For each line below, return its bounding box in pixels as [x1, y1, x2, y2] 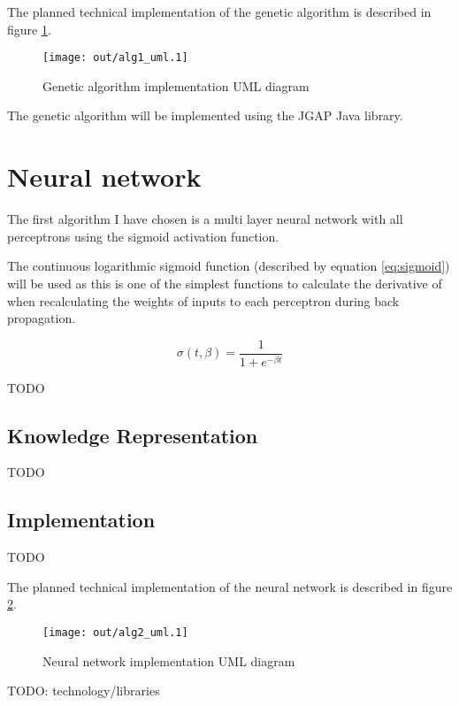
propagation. [7, 309, 76, 327]
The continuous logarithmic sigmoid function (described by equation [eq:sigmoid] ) [7, 257, 450, 275]
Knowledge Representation [7, 421, 258, 449]
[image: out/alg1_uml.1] [42, 51, 188, 65]
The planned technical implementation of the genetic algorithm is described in [7, 3, 432, 20]
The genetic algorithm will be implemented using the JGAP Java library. [7, 106, 403, 125]
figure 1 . [7, 19, 51, 38]
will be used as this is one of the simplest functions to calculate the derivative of [7, 273, 442, 292]
